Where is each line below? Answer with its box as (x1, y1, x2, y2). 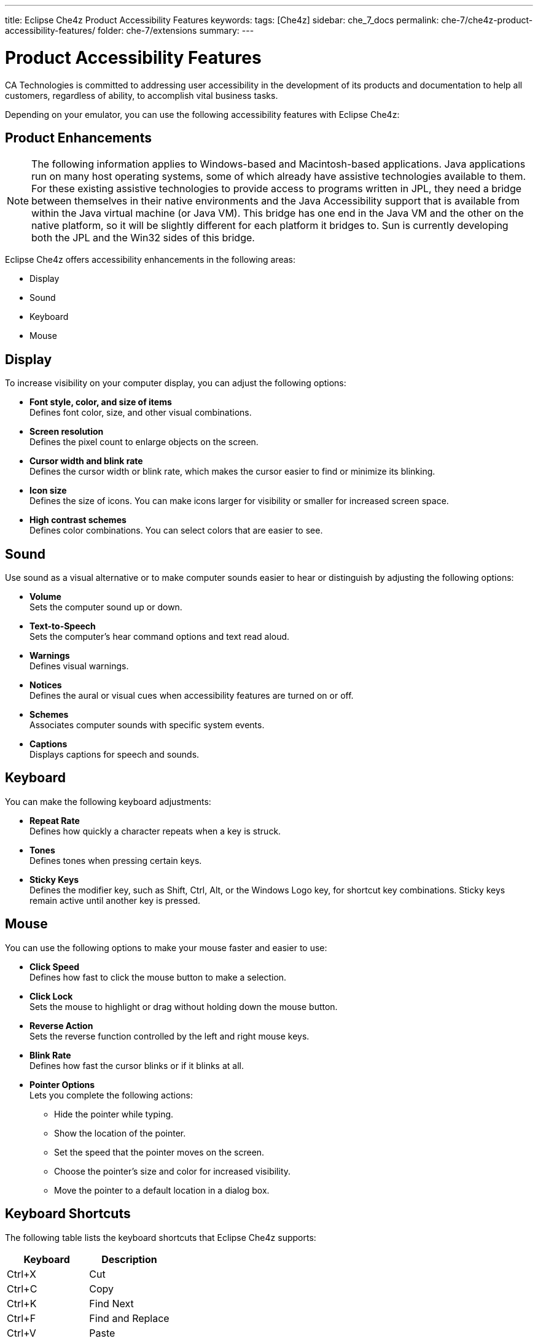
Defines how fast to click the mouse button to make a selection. (29, 971, 287, 982)
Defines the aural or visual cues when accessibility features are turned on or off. (29, 690, 354, 701)
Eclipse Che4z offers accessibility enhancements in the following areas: (5, 254, 296, 265)
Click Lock (29, 990, 73, 1001)
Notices (29, 680, 62, 691)
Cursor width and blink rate (29, 456, 143, 467)
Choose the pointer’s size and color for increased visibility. (54, 1165, 291, 1176)
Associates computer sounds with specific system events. (29, 720, 265, 731)
